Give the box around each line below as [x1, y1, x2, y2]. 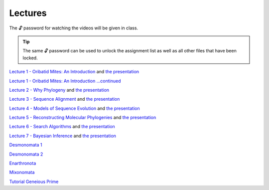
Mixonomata [9, 170, 35, 176]
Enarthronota [9, 160, 36, 167]
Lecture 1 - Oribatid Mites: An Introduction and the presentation [9, 69, 139, 75]
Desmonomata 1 [9, 142, 42, 148]
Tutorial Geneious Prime [9, 179, 59, 185]
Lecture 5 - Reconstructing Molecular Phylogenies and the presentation [9, 115, 156, 121]
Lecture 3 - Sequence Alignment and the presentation [9, 96, 120, 102]
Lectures [9, 7, 47, 18]
